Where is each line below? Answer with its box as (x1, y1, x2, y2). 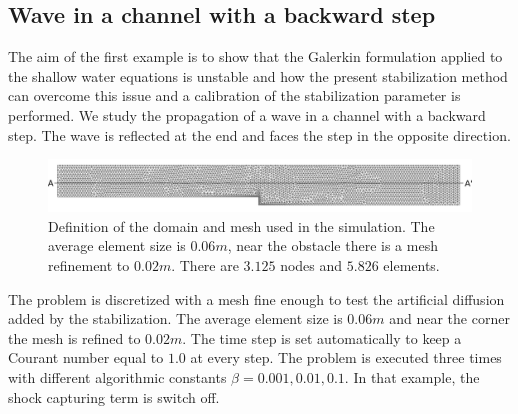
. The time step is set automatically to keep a (182, 327, 462, 348)
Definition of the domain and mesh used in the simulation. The (48, 215, 435, 236)
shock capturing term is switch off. (8, 386, 220, 407)
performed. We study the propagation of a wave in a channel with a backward (8, 104, 486, 125)
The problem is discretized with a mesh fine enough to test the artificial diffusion (8, 288, 505, 309)
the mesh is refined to (8, 327, 141, 348)
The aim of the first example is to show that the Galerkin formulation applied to (8, 46, 503, 67)
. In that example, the (344, 366, 480, 387)
